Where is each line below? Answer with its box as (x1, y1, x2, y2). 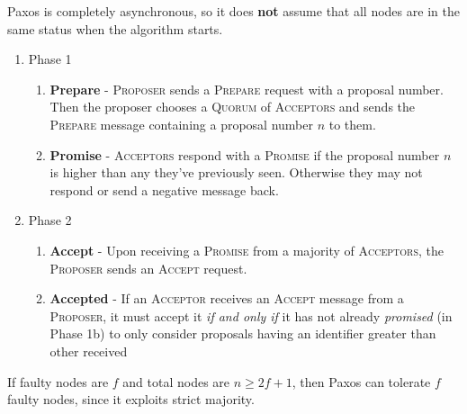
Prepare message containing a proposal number (49, 114, 313, 133)
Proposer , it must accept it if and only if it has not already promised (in (49, 306, 453, 325)
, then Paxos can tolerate (292, 372, 431, 391)
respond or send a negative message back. (49, 180, 279, 199)
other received (49, 341, 128, 360)
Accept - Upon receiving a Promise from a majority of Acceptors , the (49, 240, 444, 259)
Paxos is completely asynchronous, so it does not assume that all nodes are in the (7, 2, 460, 20)
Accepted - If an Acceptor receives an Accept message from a (49, 289, 404, 308)
